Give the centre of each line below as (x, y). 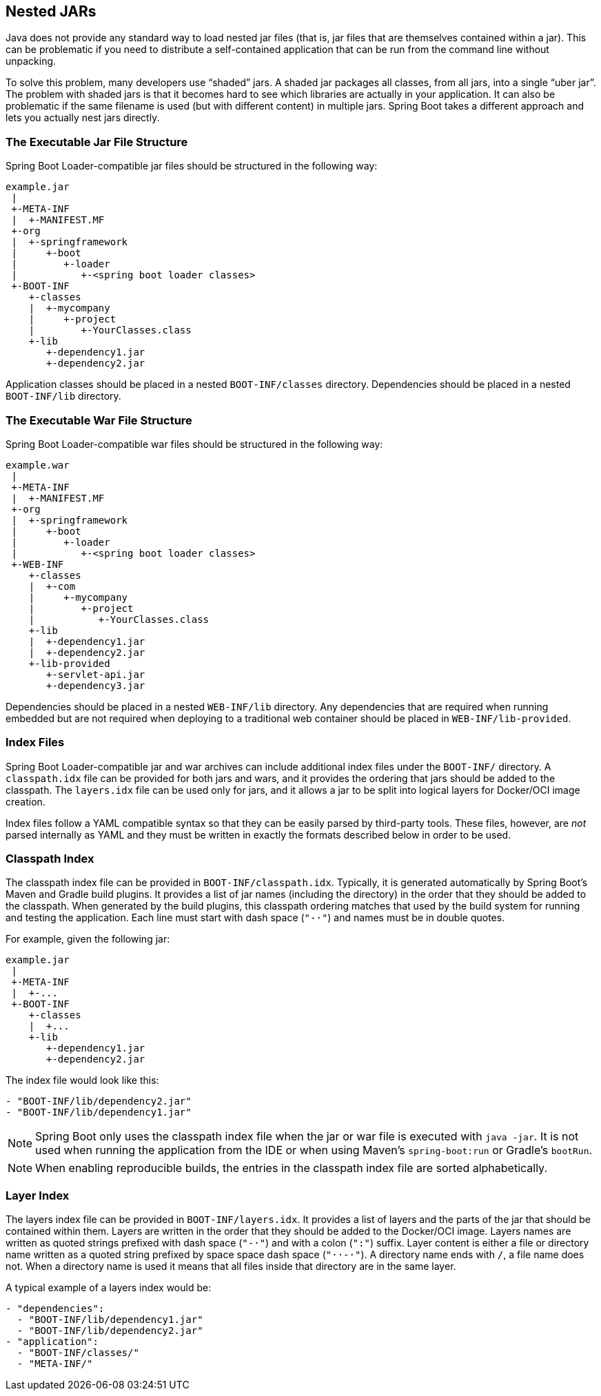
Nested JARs (51, 11)
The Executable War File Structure (99, 420)
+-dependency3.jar (96, 685)
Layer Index (38, 1195)
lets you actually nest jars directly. (83, 118)
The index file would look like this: (82, 1080)
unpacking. (31, 61)
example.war (38, 465)
